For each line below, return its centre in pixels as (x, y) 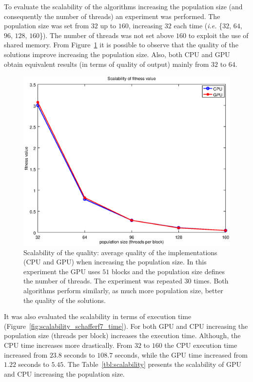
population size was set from (47, 26)
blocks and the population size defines (168, 271)
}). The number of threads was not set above (107, 35)
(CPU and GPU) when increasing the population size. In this (115, 262)
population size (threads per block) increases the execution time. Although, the (122, 335)
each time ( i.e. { (198, 26)
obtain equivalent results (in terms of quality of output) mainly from (107, 64)
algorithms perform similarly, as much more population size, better (123, 290)
